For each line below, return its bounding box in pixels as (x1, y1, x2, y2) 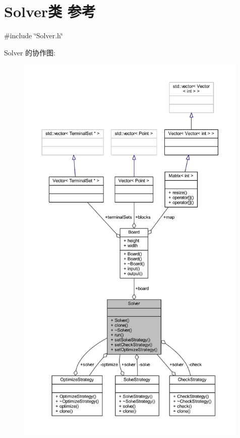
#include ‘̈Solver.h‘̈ (4, 30, 63, 41)
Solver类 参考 (4, 1, 96, 22)
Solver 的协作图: (4, 47, 55, 57)
